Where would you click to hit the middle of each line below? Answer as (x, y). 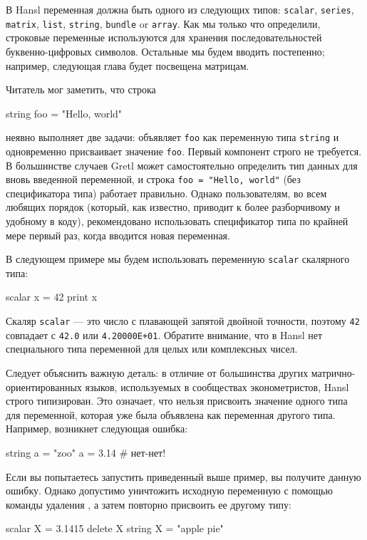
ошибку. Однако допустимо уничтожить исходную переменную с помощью (169, 490)
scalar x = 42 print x (52, 297)
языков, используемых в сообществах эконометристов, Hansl (217, 386)
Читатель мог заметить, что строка (81, 89)
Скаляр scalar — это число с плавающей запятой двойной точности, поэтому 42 (183, 321)
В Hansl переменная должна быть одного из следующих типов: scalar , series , (180, 9)
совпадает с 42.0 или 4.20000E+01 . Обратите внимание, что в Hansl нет (164, 334)
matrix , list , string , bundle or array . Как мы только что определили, (163, 23)
